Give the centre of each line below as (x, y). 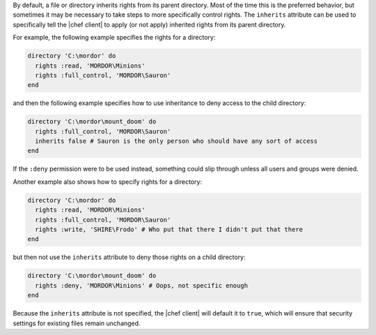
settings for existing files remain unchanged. (77, 323)
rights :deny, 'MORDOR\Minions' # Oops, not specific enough (142, 285)
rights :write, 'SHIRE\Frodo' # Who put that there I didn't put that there (169, 229)
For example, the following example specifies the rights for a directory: (114, 38)
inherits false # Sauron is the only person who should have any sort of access (177, 141)
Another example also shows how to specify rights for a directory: (107, 182)
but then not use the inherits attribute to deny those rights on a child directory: (130, 257)
